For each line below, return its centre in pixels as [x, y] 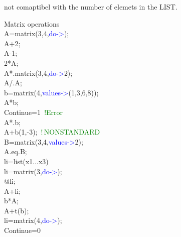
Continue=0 [23, 230]
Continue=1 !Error [34, 112]
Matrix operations [32, 23]
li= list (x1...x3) [26, 161]
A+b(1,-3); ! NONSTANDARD [52, 132]
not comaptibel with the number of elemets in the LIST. [91, 7]
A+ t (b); [17, 210]
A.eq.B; [16, 151]
